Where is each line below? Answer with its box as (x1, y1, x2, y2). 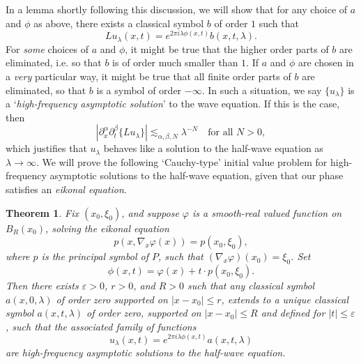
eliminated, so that (6, 82, 86, 97)
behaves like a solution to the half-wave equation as (103, 141, 323, 156)
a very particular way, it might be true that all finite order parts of (6, 68, 291, 83)
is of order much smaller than (112, 55, 238, 70)
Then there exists (6, 278, 79, 293)
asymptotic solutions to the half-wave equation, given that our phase (49, 168, 344, 183)
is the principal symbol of (41, 249, 148, 264)
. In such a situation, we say (201, 82, 322, 97)
